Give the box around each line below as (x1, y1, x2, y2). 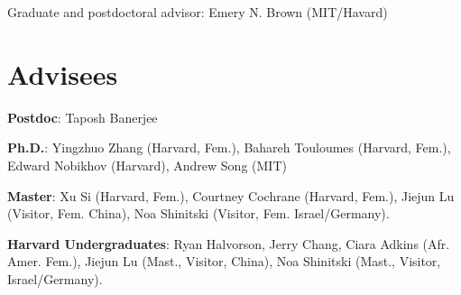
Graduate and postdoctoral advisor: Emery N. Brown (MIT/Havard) (7, 3, 388, 21)
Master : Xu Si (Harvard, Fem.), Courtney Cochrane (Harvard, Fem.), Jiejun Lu (7, 186, 455, 205)
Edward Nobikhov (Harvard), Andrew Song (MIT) (7, 155, 287, 174)
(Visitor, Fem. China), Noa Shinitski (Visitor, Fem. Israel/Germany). (7, 204, 390, 223)
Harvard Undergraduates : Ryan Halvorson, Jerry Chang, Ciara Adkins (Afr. (7, 234, 450, 253)
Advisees (7, 55, 118, 92)
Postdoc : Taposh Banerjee (7, 107, 158, 126)
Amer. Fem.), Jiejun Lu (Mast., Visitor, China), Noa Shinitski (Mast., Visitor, (7, 252, 441, 271)
